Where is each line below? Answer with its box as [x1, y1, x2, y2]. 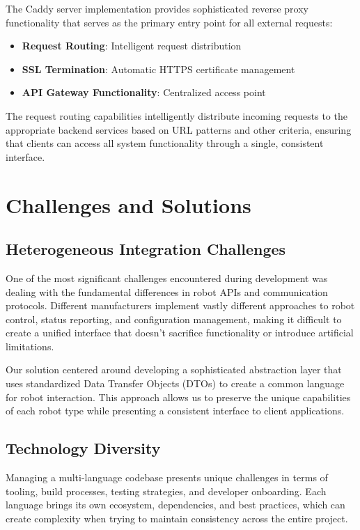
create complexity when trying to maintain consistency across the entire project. [6, 510, 348, 525]
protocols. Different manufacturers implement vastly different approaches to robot [6, 298, 355, 313]
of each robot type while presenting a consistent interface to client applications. [6, 403, 345, 418]
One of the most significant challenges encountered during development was [6, 270, 328, 285]
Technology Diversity [6, 437, 161, 459]
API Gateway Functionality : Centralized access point [22, 85, 266, 100]
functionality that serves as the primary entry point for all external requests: [6, 15, 333, 29]
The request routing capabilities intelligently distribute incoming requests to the [6, 108, 347, 123]
